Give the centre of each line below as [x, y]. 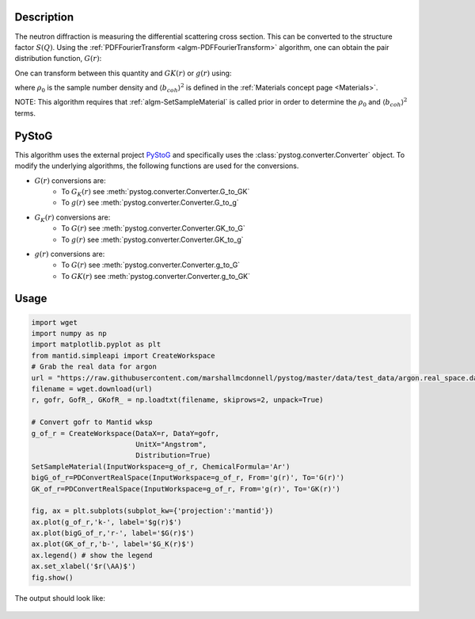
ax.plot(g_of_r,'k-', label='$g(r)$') [106, 522]
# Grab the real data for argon [94, 367]
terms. [25, 113]
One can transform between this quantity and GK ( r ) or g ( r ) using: [123, 73]
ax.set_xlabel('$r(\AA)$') [84, 566]
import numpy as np [69, 334]
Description [44, 17]
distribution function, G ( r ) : [58, 59]
